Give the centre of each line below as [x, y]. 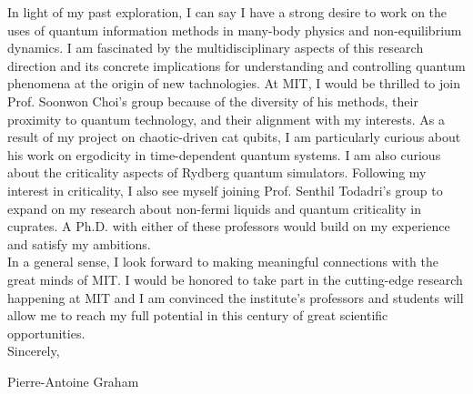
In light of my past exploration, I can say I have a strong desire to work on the [227, 12]
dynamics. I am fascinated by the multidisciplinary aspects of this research [216, 48]
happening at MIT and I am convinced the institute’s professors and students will [236, 297]
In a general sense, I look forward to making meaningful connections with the [223, 262]
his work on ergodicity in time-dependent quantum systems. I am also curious [224, 154]
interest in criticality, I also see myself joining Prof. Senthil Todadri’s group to [225, 190]
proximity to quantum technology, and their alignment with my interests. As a [226, 119]
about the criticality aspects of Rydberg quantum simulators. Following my [217, 172]
